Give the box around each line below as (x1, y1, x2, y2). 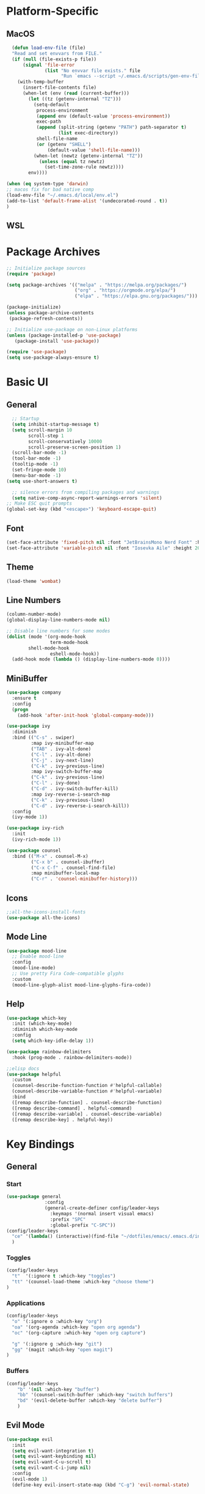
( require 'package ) (6, 271, 56, 277)
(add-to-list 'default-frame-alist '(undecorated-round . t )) (6, 197, 168, 204)
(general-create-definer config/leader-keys (45, 1205, 160, 1211)
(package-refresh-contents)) (9, 315, 84, 321)
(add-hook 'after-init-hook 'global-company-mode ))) (17, 712, 154, 719)
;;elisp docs (6, 1065, 40, 1072)
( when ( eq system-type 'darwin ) (6, 181, 88, 187)
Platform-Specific (6, 4, 99, 18)
